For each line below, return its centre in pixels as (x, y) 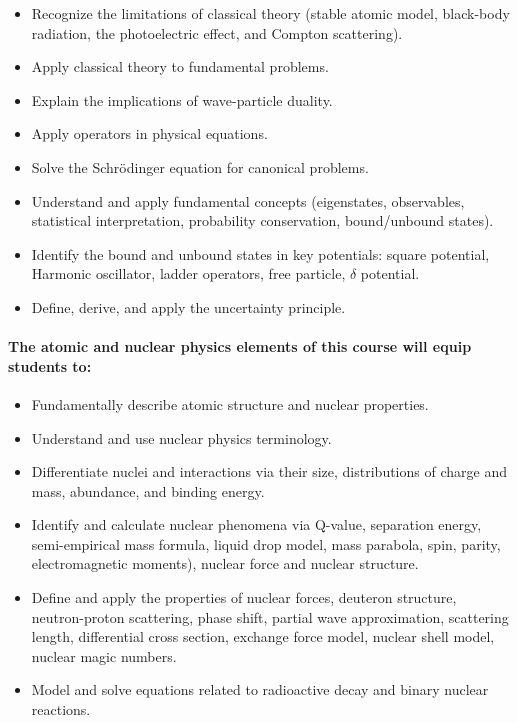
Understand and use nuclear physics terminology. (181, 437)
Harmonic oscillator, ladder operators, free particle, (188, 273)
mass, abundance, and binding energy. (148, 490)
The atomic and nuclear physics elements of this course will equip (240, 346)
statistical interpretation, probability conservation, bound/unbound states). (262, 220)
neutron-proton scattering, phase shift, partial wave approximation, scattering (270, 616)
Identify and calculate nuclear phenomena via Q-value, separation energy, (256, 524)
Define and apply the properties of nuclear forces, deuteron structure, (244, 597)
